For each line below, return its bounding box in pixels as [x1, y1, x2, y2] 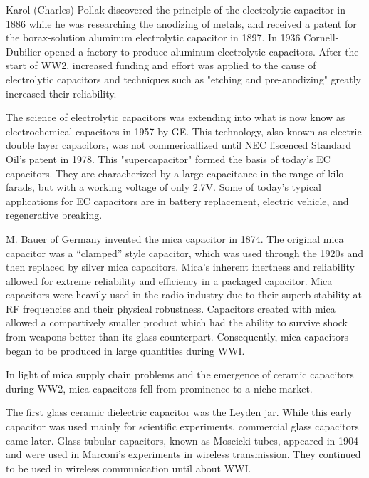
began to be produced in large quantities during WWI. [6, 343, 245, 358]
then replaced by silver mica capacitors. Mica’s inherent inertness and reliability [6, 259, 355, 274]
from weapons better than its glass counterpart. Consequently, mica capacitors [6, 329, 348, 344]
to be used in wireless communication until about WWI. [6, 460, 251, 475]
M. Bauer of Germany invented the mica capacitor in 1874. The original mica [6, 231, 344, 246]
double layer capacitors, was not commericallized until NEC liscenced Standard [6, 137, 352, 152]
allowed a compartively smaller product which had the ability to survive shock [6, 315, 348, 330]
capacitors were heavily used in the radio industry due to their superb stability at [6, 287, 362, 302]
